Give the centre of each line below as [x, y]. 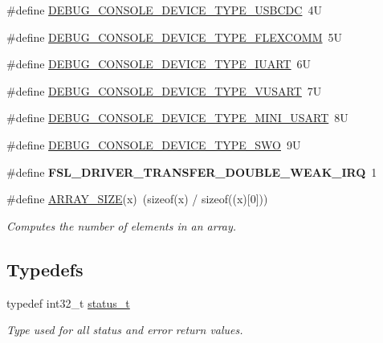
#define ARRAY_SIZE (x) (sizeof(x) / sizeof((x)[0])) [137, 199]
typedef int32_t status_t [68, 302]
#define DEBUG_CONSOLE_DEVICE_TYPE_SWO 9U [154, 144]
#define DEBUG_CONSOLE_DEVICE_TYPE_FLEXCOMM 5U [175, 37]
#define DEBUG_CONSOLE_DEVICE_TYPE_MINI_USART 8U [177, 118]
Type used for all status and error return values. [125, 330]
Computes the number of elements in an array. [122, 225]
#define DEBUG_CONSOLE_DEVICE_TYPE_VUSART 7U [164, 90]
